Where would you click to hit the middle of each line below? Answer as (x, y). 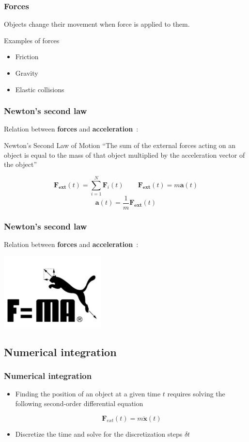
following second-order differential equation (79, 403)
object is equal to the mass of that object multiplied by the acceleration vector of (124, 155)
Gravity (27, 73)
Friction (27, 57)
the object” (21, 164)
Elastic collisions (40, 89)
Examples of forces (32, 40)
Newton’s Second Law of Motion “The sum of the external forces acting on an (120, 145)
